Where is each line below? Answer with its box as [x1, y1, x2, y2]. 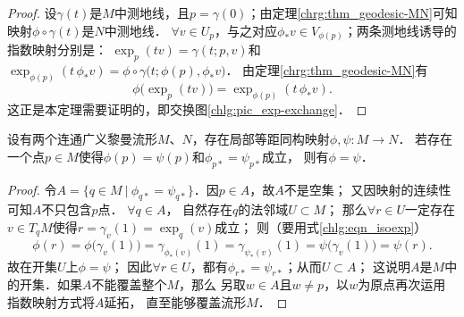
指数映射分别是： [7, 40, 107, 59]
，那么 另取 [179, 275, 246, 294]
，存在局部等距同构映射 [191, 129, 330, 148]
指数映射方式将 [7, 293, 95, 312]
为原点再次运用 [358, 275, 446, 294]
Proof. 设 [7, 4, 57, 21]
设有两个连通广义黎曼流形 [7, 129, 157, 148]
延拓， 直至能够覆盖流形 [104, 293, 247, 312]
